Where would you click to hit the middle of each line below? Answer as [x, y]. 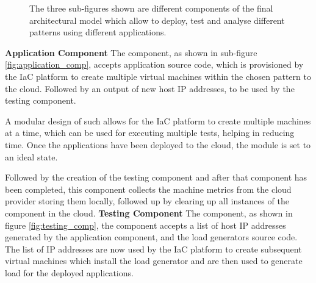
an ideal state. [31, 156]
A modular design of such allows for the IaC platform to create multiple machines [158, 120]
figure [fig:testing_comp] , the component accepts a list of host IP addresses [145, 225]
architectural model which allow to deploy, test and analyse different [157, 20]
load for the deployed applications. [69, 272]
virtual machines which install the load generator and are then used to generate [154, 261]
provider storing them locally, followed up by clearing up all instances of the [147, 201]
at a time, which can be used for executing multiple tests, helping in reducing [150, 133]
